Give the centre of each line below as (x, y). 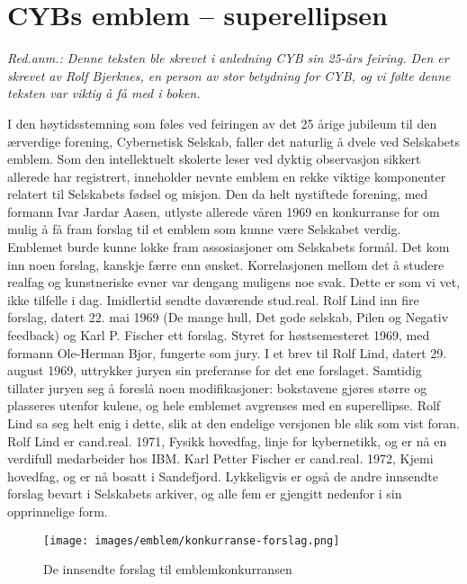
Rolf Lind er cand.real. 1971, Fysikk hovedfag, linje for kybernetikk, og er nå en (227, 440)
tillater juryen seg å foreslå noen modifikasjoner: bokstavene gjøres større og (217, 387)
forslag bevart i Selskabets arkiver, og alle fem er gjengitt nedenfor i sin (205, 494)
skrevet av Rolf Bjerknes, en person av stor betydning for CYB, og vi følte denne (229, 75)
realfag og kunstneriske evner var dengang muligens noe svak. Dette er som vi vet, (234, 282)
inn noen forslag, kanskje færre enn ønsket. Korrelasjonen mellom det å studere (226, 264)
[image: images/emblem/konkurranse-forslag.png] (192, 540)
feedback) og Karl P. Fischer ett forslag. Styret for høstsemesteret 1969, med (219, 335)
